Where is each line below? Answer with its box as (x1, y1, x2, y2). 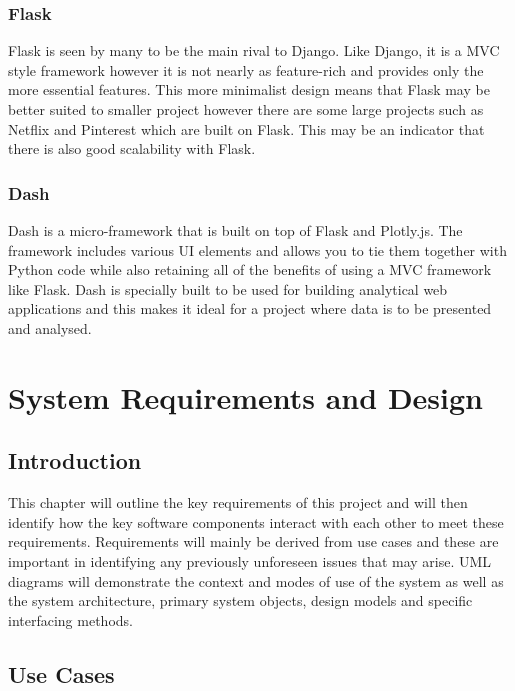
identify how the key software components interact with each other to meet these (8, 511, 504, 532)
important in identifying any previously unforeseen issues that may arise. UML (8, 550, 492, 571)
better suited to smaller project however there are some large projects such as (8, 99, 484, 119)
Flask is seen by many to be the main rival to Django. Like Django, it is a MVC (8, 40, 500, 61)
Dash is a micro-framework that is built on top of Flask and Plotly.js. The (8, 220, 463, 240)
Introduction (8, 445, 142, 476)
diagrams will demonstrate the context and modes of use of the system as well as (8, 570, 504, 591)
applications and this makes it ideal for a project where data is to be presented (8, 298, 492, 319)
